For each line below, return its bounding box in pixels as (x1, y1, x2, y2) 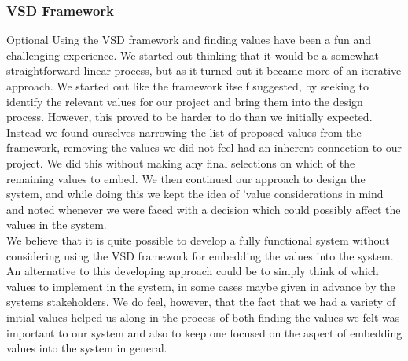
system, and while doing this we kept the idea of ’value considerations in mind (6, 186, 384, 202)
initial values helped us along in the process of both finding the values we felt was (6, 308, 400, 325)
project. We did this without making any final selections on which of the (6, 154, 355, 171)
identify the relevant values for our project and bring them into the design (6, 93, 363, 109)
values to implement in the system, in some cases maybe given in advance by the (6, 278, 395, 294)
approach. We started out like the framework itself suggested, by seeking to (6, 78, 369, 94)
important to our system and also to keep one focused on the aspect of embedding (6, 324, 402, 341)
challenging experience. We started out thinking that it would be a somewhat (6, 46, 379, 63)
